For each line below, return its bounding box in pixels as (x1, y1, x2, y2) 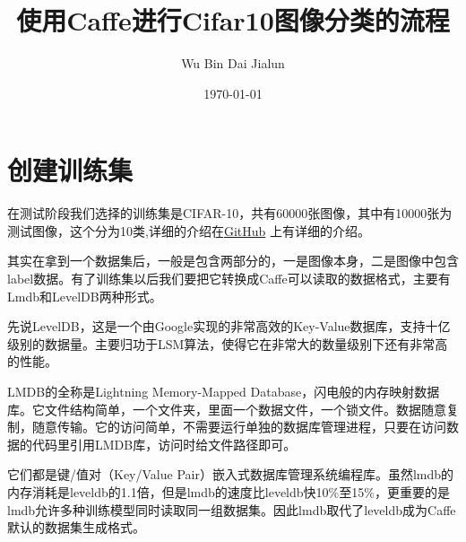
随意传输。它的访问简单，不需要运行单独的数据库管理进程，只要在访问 (31, 417, 446, 436)
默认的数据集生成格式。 (7, 518, 145, 537)
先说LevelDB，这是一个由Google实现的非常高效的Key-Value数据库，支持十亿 (7, 317, 451, 336)
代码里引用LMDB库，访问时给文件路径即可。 (31, 434, 297, 453)
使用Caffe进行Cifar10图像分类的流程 (16, 2, 450, 39)
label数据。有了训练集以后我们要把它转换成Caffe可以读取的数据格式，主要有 (7, 269, 451, 288)
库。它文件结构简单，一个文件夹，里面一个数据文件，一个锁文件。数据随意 (7, 399, 446, 418)
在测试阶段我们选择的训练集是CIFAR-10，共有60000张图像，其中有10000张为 (7, 204, 453, 223)
